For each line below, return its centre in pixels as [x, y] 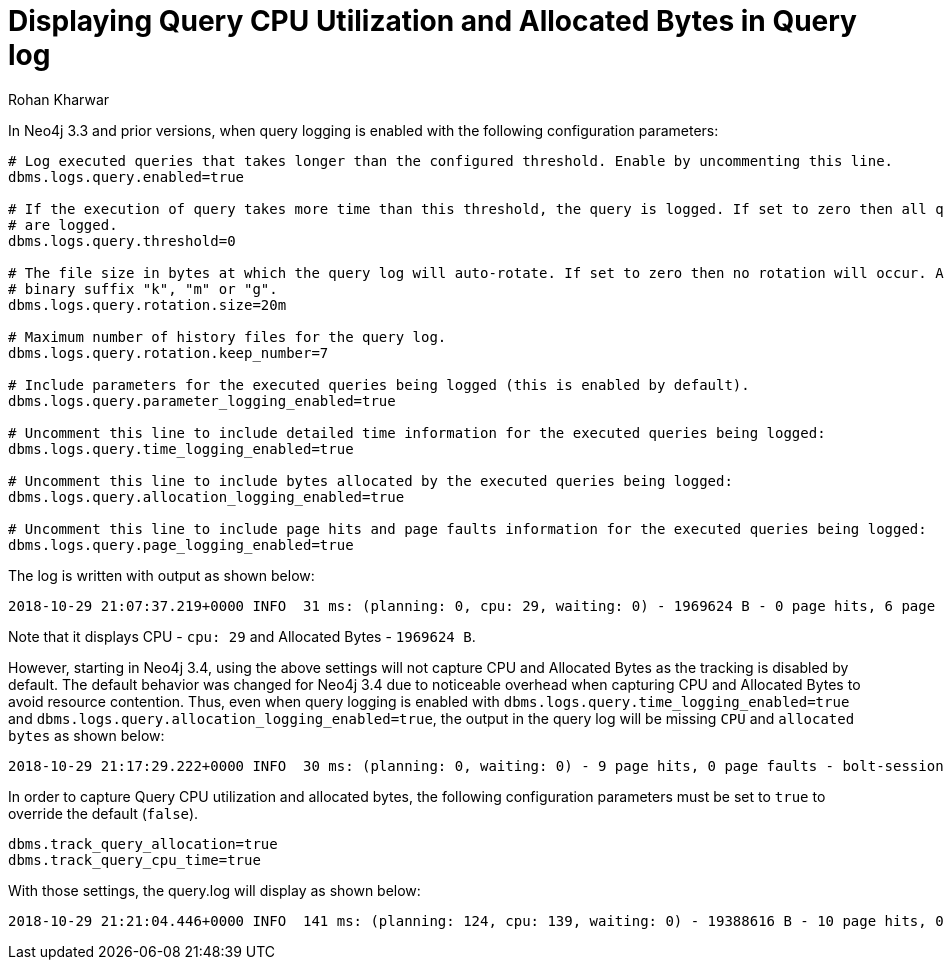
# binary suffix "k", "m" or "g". [143, 288]
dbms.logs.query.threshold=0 [122, 240]
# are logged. [63, 224]
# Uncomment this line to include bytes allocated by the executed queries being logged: [370, 480]
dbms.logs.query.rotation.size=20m [147, 304]
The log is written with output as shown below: [161, 575]
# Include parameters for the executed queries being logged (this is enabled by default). [379, 384]
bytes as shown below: [86, 735]
